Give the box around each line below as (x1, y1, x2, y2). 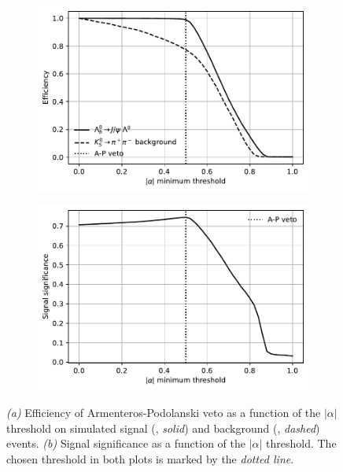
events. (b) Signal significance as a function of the (6, 435, 245, 452)
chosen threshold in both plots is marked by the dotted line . (6, 450, 294, 466)
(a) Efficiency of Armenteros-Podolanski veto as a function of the (6, 404, 321, 420)
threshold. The (266, 435, 337, 452)
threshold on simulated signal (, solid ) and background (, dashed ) (6, 419, 320, 436)
